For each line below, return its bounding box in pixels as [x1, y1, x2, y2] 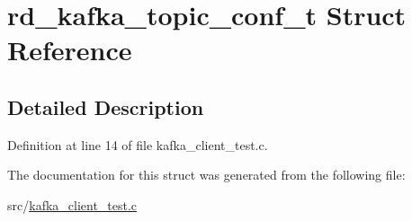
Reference [7, 31, 132, 68]
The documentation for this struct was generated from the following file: [7, 165, 406, 184]
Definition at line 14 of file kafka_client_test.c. [7, 135, 268, 154]
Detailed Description [7, 93, 204, 120]
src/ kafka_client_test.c [7, 195, 138, 214]
